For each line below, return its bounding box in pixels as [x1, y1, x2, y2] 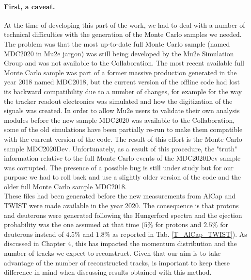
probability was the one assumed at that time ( [4, 219, 144, 230]
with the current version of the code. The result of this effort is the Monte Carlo [4, 133, 242, 144]
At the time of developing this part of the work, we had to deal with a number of [4, 19, 245, 30]
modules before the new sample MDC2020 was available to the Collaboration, [4, 115, 235, 125]
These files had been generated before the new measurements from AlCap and [4, 191, 235, 201]
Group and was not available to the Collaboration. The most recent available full [4, 58, 244, 68]
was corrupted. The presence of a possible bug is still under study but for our [4, 162, 234, 172]
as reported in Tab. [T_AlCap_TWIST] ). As [112, 229, 247, 239]
